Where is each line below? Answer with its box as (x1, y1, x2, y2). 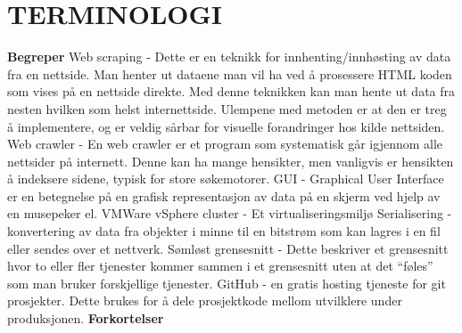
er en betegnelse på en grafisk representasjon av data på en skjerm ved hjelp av (7, 186, 441, 205)
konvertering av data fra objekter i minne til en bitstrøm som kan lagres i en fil (7, 222, 441, 240)
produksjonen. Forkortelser (7, 309, 164, 328)
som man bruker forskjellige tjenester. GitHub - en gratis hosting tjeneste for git (7, 273, 446, 292)
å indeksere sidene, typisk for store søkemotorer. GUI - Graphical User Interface (7, 169, 444, 188)
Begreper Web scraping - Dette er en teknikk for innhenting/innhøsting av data (7, 47, 451, 66)
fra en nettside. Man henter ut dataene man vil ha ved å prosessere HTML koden (7, 64, 452, 83)
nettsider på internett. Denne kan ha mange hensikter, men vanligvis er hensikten (7, 151, 454, 170)
